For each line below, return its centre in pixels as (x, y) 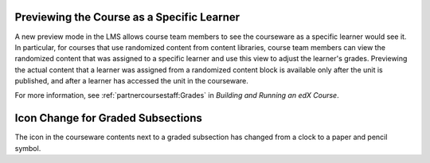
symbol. (28, 148)
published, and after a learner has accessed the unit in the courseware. (131, 81)
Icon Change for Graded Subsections (109, 118)
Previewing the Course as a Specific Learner (127, 17)
